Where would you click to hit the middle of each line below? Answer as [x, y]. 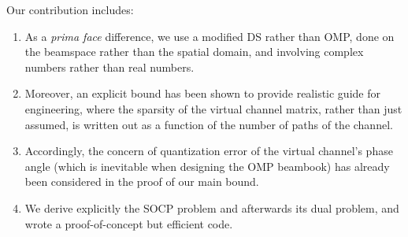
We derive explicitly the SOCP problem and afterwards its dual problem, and [212, 207]
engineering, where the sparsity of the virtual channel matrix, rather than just [213, 108]
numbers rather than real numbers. [109, 67]
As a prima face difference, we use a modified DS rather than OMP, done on [210, 36]
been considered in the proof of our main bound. [142, 181]
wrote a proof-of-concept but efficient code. [129, 223]
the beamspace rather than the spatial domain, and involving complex [194, 52]
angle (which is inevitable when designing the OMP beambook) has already [207, 166]
